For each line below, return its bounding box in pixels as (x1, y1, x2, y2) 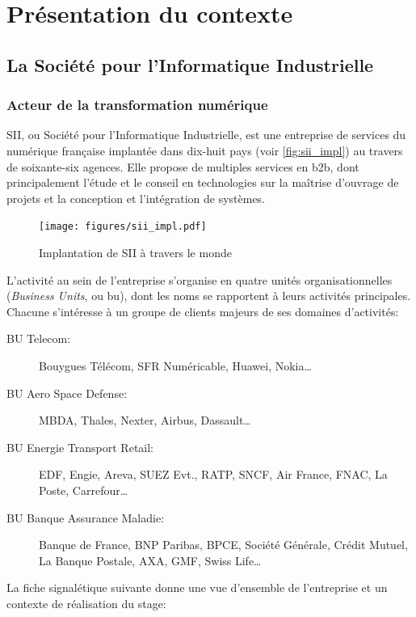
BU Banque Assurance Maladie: (6, 509, 165, 526)
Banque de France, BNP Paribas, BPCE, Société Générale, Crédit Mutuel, (39, 536, 408, 553)
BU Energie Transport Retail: (6, 438, 154, 455)
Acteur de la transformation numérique (6, 95, 268, 115)
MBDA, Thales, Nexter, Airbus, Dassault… (39, 412, 251, 429)
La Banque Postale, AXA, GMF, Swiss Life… (39, 551, 262, 568)
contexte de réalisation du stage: (6, 594, 166, 611)
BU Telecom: (6, 330, 71, 347)
